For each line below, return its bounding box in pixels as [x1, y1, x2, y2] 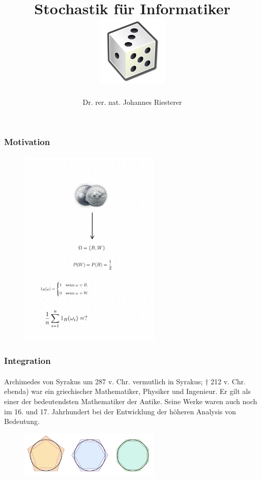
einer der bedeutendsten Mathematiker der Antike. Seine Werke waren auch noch [4, 395, 257, 406]
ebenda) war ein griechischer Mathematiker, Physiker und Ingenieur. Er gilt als [4, 386, 251, 397]
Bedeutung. [4, 416, 40, 427]
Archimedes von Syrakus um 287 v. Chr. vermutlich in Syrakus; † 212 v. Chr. [4, 376, 246, 386]
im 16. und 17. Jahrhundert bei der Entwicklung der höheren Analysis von [4, 406, 236, 416]
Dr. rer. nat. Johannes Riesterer [82, 97, 182, 107]
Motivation [4, 135, 50, 148]
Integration [4, 354, 51, 367]
